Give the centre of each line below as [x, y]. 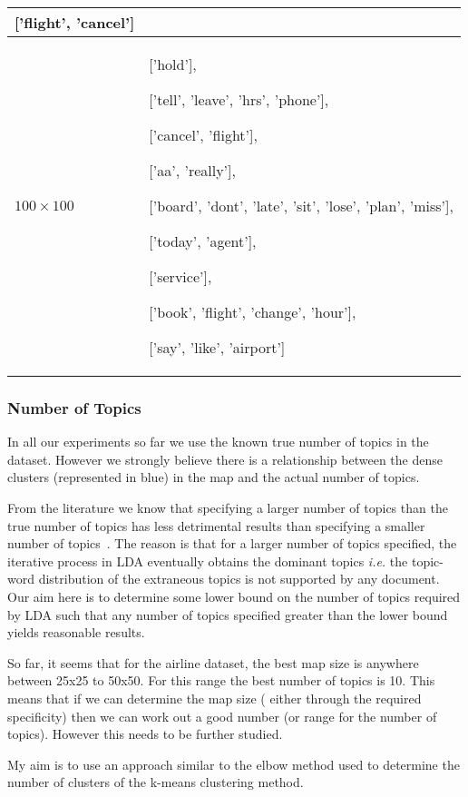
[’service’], [180, 276]
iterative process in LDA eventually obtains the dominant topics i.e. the [208, 561]
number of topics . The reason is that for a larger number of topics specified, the [232, 543]
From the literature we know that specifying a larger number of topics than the [228, 507]
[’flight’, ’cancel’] [75, 22]
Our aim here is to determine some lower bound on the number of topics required [234, 596]
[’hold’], [173, 64]
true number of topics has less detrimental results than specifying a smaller [216, 525]
